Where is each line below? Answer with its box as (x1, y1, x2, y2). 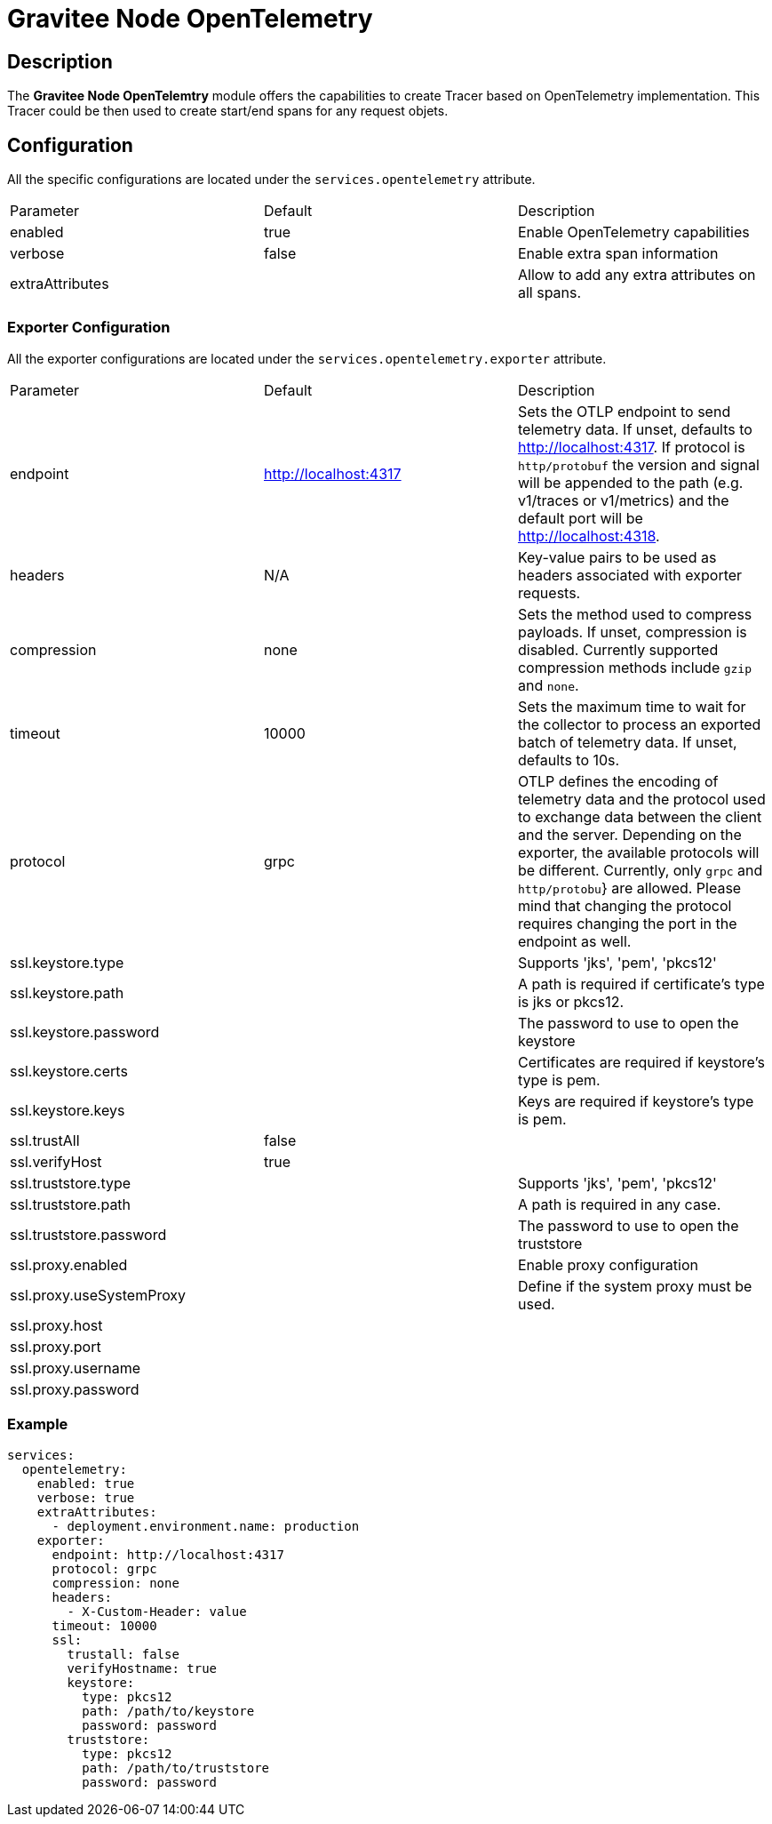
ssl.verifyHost (10, 1152, 102, 1171)
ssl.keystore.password (10, 1022, 160, 1041)
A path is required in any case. (517, 1195, 721, 1213)
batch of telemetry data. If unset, (517, 732, 737, 751)
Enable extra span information (517, 244, 719, 263)
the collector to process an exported (517, 715, 761, 733)
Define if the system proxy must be (517, 1276, 752, 1295)
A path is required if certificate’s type (517, 974, 765, 993)
